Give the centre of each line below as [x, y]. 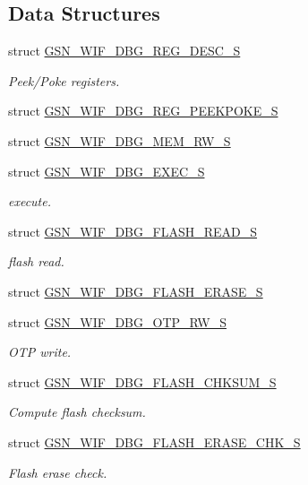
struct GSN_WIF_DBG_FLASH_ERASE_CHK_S [154, 442]
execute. [30, 201]
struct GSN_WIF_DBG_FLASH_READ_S [133, 231]
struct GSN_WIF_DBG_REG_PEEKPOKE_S [143, 111]
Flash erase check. [58, 472]
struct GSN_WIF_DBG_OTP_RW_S [117, 321]
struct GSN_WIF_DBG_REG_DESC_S [124, 51]
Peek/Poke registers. [64, 80]
